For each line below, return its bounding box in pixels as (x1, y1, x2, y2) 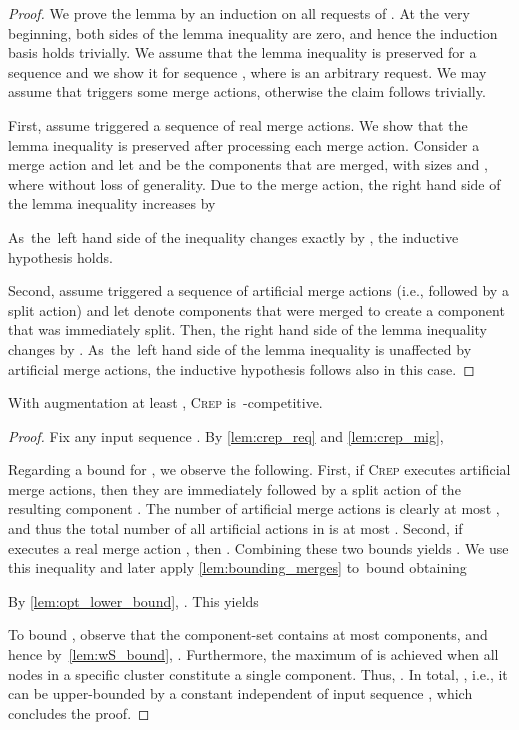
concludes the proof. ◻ (8, 702, 150, 723)
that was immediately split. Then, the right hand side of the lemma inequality (8, 319, 487, 340)
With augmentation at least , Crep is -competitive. (8, 392, 323, 413)
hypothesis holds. (8, 246, 113, 267)
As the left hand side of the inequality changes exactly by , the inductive (8, 226, 459, 247)
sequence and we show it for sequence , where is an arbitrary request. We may (8, 61, 487, 82)
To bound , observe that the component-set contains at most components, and (8, 624, 488, 645)
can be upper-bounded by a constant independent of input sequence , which (8, 683, 473, 704)
